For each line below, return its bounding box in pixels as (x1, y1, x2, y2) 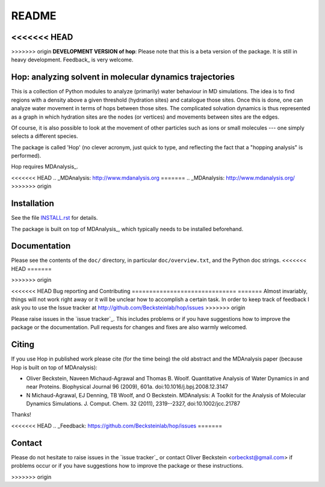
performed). (11, 152, 42, 160)
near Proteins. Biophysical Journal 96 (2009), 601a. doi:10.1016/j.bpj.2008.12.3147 (26, 383, 229, 391)
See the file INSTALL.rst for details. (11, 214, 98, 222)
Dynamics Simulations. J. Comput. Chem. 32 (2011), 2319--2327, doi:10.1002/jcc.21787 (26, 400, 241, 408)
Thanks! (11, 411, 31, 418)
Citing (11, 340, 34, 350)
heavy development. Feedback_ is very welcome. (11, 56, 134, 63)
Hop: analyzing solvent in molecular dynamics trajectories (11, 72, 235, 82)
